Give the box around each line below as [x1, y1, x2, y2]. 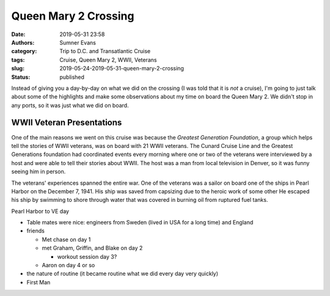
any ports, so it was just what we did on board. [11, 102, 129, 109]
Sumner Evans [59, 39, 96, 46]
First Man [26, 278, 51, 286]
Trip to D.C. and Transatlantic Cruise [59, 48, 151, 55]
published [59, 73, 85, 81]
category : [11, 48, 37, 55]
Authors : [11, 39, 35, 46]
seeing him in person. [11, 168, 66, 176]
